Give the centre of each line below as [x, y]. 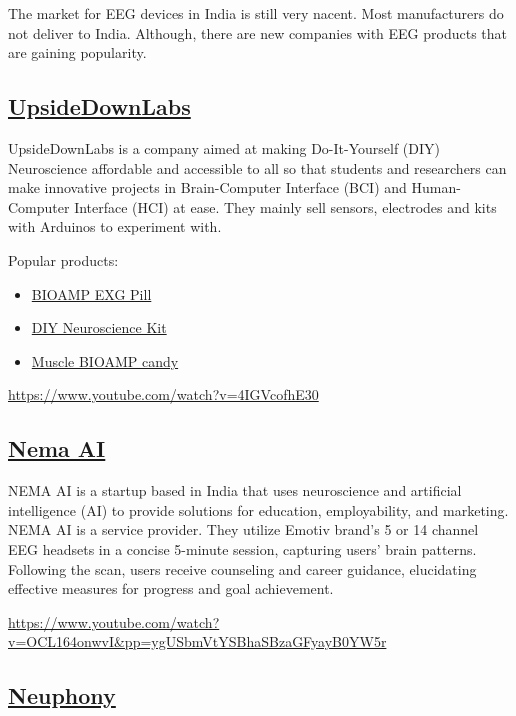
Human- [436, 187]
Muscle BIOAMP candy [105, 360]
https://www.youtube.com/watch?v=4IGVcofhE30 [163, 394]
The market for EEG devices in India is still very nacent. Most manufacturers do [256, 13]
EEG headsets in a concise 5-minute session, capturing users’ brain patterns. [242, 548]
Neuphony [62, 695]
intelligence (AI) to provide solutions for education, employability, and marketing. [258, 509]
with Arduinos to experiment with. [115, 226]
